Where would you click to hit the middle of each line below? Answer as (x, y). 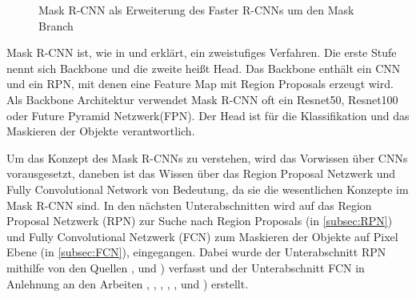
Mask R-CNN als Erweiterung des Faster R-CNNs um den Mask (196, 10)
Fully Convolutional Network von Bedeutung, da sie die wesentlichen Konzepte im (208, 189)
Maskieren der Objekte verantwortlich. (101, 131)
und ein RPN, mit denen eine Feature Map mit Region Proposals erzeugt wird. (200, 84)
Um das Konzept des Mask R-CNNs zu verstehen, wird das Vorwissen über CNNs (207, 157)
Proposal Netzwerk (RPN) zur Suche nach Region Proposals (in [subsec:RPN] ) (200, 221)
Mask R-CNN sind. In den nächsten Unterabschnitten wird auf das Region (189, 205)
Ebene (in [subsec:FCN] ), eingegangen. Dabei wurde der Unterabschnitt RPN (196, 252)
